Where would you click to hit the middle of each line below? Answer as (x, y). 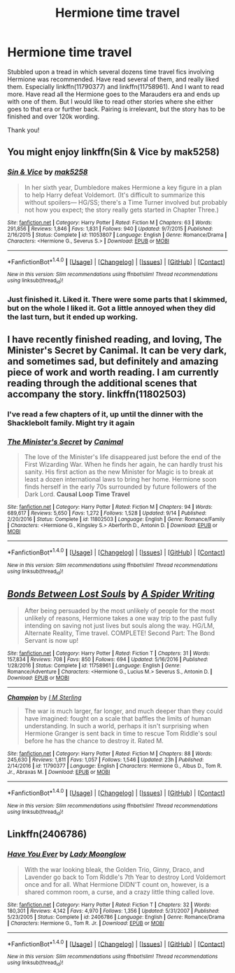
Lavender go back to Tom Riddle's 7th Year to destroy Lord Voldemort (125, 877)
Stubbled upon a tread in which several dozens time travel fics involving (111, 72)
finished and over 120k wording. (54, 116)
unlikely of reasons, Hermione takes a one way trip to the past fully (121, 618)
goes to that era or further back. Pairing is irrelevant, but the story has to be (116, 109)
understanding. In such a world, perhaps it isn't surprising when (116, 726)
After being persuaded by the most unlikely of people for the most (120, 611)
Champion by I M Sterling (44, 697)
